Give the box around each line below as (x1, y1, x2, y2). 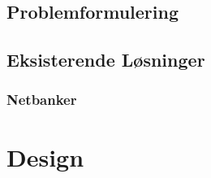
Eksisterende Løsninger (6, 47, 205, 72)
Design (6, 140, 84, 173)
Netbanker (6, 89, 77, 110)
